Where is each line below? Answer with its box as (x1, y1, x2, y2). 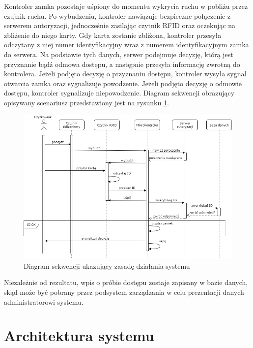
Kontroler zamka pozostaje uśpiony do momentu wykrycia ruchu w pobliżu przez (4, 1, 248, 11)
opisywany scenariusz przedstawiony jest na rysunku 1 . (4, 97, 169, 107)
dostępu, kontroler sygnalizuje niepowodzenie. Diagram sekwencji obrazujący (4, 88, 235, 98)
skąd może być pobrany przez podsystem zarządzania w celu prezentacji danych (4, 286, 244, 297)
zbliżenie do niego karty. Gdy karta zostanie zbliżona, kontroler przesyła (4, 30, 222, 40)
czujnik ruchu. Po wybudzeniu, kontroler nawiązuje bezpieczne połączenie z (4, 10, 231, 21)
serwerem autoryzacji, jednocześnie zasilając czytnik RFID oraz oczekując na (4, 20, 236, 31)
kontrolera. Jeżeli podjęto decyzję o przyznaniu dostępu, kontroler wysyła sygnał (4, 68, 247, 79)
